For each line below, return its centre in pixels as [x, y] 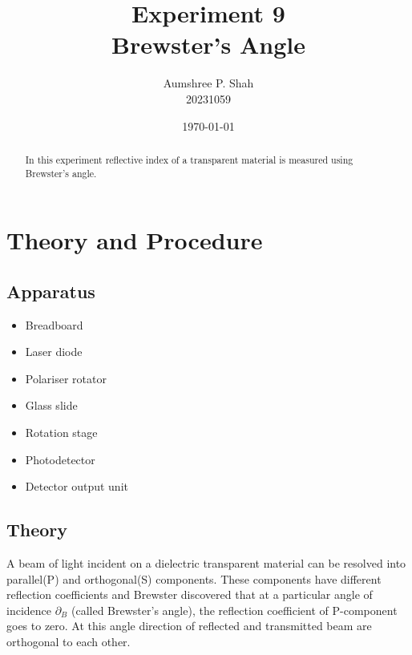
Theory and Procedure [135, 240]
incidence [29, 610]
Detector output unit [77, 486]
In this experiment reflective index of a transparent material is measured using [189, 159]
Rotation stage [61, 432]
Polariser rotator [66, 378]
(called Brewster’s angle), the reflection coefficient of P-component [234, 610]
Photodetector [60, 459]
